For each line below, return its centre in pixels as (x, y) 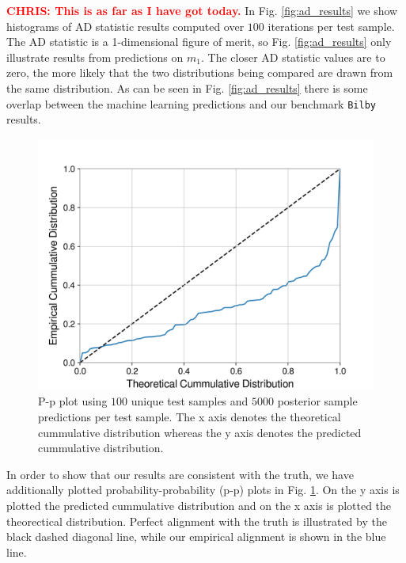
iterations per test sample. (331, 26)
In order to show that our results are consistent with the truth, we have (180, 474)
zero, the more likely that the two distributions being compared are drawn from (200, 72)
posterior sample (317, 401)
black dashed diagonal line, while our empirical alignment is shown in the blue (196, 536)
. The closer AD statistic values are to (293, 57)
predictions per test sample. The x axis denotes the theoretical (190, 417)
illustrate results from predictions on (95, 57)
